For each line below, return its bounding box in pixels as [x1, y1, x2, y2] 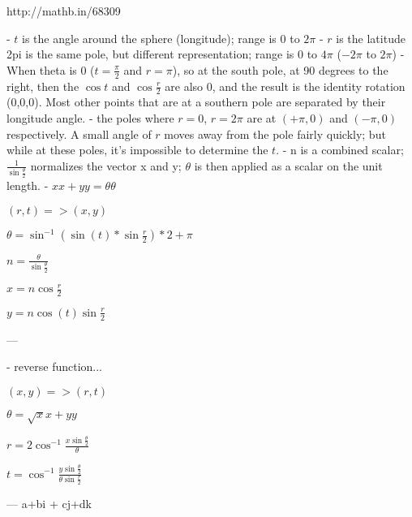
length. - [6, 177, 49, 194]
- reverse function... [6, 358, 102, 375]
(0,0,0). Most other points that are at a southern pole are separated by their [6, 93, 386, 110]
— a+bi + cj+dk [6, 495, 92, 512]
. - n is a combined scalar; [276, 141, 404, 158]
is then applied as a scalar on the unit [194, 157, 383, 174]
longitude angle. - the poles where [6, 110, 174, 127]
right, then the [6, 77, 79, 94]
